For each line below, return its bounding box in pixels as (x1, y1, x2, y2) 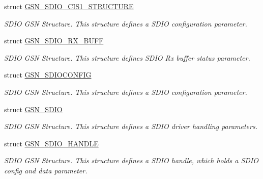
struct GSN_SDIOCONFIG (4, 69, 92, 80)
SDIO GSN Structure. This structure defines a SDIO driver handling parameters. (4, 121, 257, 132)
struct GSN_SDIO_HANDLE (4, 138, 99, 148)
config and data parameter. (4, 165, 87, 175)
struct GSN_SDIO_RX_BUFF (4, 35, 104, 46)
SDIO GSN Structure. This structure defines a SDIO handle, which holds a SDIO (4, 155, 258, 166)
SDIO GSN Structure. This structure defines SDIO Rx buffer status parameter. (4, 52, 250, 63)
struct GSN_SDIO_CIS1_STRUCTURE (4, 1, 134, 11)
